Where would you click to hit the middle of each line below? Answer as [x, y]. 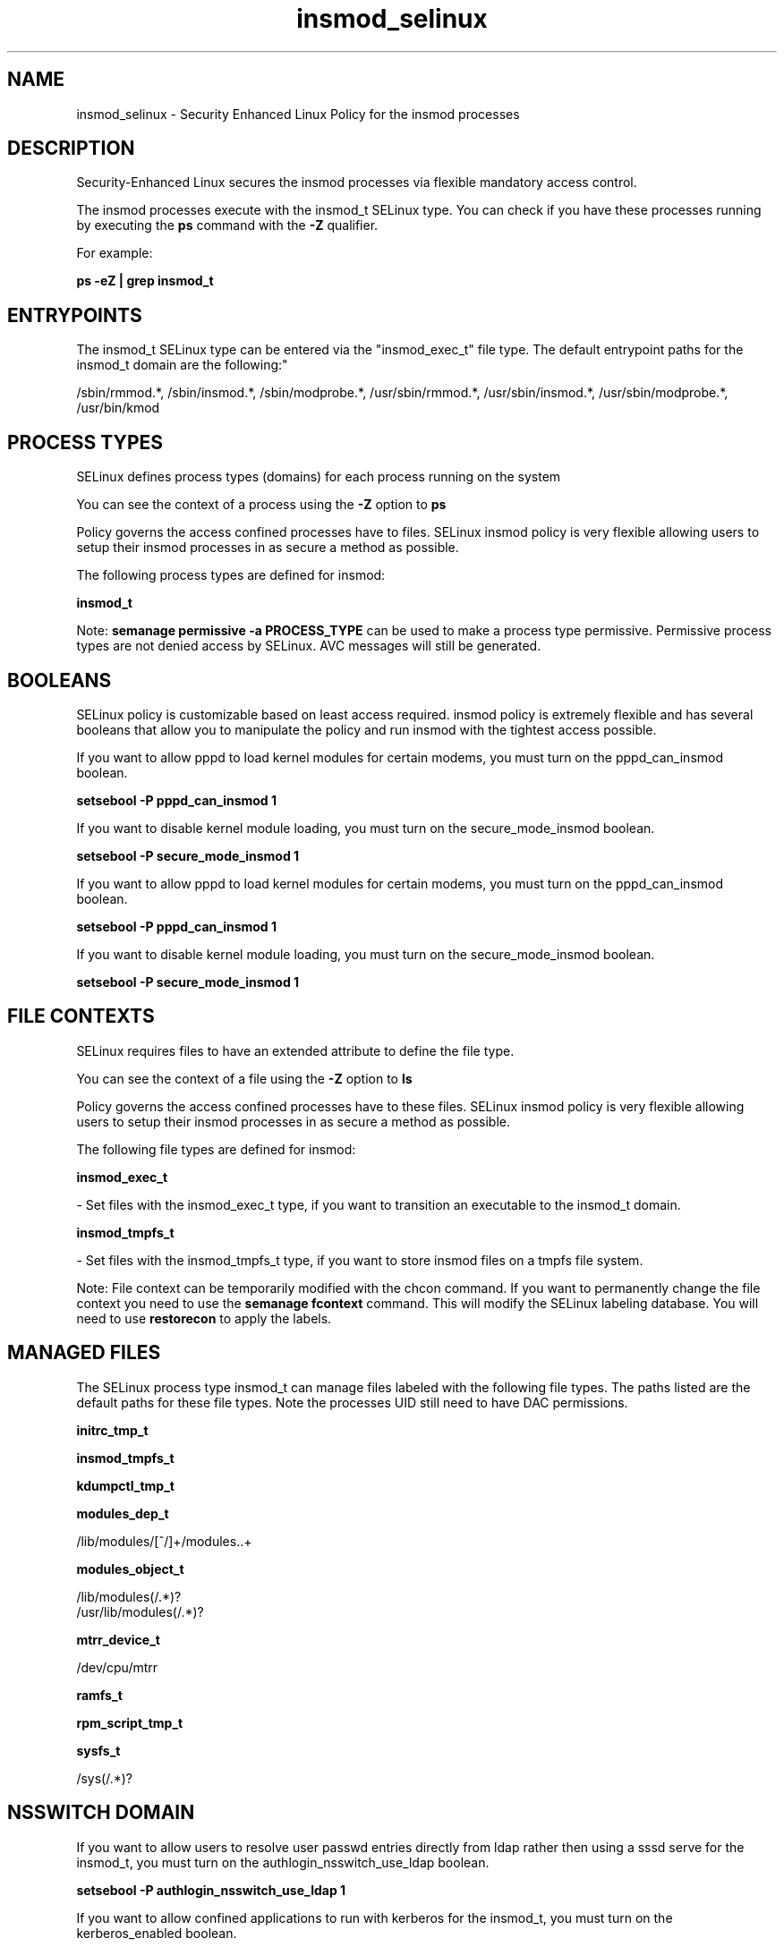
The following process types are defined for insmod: [231, 575]
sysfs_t [98, 1750]
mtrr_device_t [118, 1639]
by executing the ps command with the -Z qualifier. [227, 225]
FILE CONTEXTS [81, 1016]
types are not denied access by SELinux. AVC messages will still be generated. [309, 646]
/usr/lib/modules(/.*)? [140, 1611]
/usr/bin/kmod [118, 408]
